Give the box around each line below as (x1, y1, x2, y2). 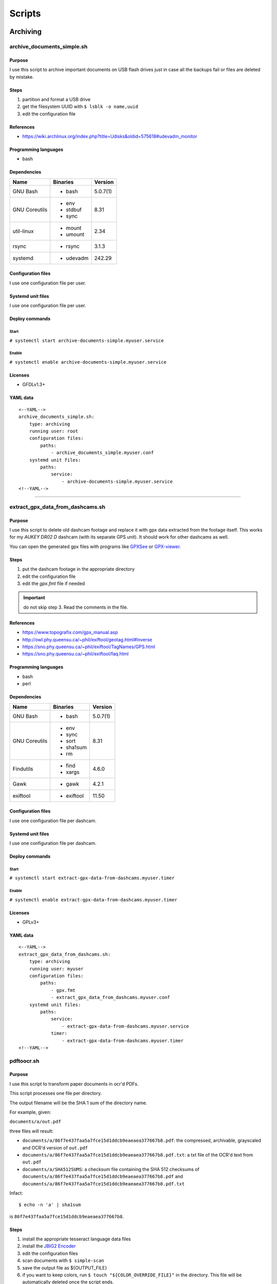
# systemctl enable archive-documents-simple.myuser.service (9, 360, 167, 365)
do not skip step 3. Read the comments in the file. (23, 604, 128, 610)
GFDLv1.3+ (22, 382, 46, 388)
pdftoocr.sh (9, 1057, 39, 1064)
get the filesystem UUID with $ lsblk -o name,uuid (22, 103, 138, 110)
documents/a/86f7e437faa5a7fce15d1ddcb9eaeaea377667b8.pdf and (22, 1174, 183, 1180)
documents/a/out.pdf (9, 1119, 62, 1125)
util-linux (12, 228, 34, 235)
